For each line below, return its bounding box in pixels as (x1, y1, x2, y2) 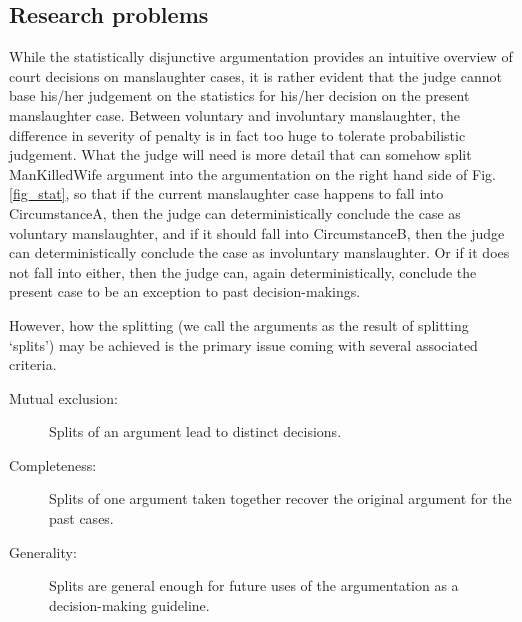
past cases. (49, 508, 114, 529)
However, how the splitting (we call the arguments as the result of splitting (9, 314, 469, 335)
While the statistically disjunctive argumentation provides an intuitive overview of (9, 46, 513, 67)
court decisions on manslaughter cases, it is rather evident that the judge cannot (9, 65, 502, 86)
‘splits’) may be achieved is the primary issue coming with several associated (9, 334, 478, 355)
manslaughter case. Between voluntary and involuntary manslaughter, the (9, 104, 460, 125)
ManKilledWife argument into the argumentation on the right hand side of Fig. (9, 163, 496, 184)
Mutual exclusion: (9, 387, 118, 408)
